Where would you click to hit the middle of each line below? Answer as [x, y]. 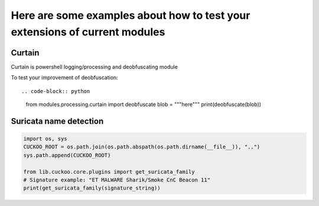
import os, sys [45, 139]
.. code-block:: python [56, 91]
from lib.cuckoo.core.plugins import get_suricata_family [109, 172]
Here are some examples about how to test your [131, 15]
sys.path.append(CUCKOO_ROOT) [67, 155]
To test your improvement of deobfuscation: [64, 78]
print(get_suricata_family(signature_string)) [92, 188]
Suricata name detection [57, 121]
